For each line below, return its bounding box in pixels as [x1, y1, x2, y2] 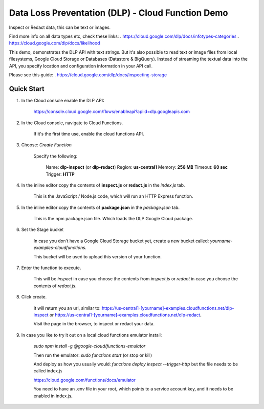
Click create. [21, 294, 47, 300]
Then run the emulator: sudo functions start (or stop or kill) [33, 352, 153, 358]
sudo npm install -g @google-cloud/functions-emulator [33, 343, 146, 349]
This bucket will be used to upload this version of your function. [33, 253, 162, 259]
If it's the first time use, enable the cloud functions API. [33, 131, 144, 136]
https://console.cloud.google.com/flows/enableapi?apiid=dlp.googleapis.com [33, 109, 190, 114]
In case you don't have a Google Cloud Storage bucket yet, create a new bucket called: [33, 238, 209, 244]
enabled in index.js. [33, 393, 73, 399]
